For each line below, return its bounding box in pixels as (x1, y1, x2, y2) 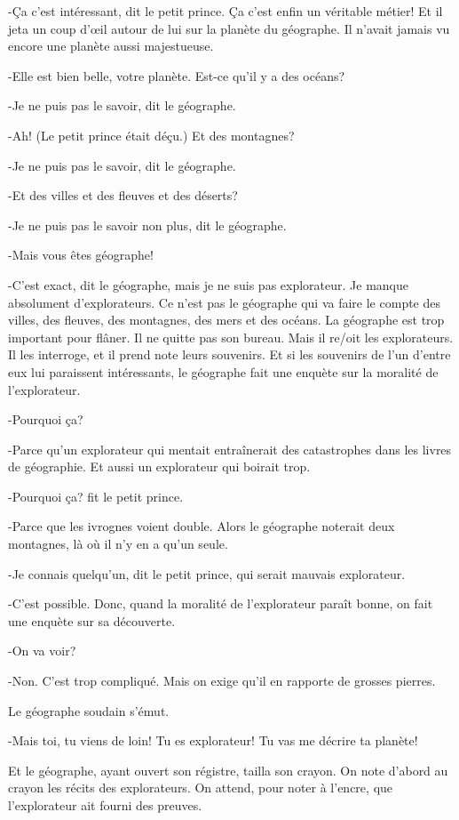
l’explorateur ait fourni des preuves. (8, 796, 202, 814)
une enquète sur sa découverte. (8, 611, 176, 630)
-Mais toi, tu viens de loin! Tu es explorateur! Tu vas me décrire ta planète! (8, 731, 418, 750)
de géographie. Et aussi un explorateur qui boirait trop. (8, 457, 311, 476)
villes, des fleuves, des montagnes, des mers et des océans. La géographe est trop (8, 310, 445, 329)
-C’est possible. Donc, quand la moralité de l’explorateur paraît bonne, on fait (8, 594, 433, 613)
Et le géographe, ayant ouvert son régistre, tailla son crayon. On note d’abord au (8, 760, 448, 779)
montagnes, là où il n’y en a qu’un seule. (8, 535, 228, 553)
